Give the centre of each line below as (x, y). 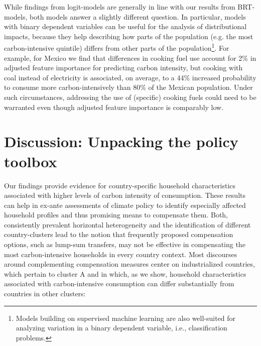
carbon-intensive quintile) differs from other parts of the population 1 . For (117, 47)
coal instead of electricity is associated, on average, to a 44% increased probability (130, 77)
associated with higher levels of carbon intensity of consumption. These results (125, 195)
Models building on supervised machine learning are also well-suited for (126, 318)
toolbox (31, 161)
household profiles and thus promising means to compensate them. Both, (116, 215)
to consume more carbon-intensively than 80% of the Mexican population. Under (128, 87)
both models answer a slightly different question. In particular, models (138, 16)
